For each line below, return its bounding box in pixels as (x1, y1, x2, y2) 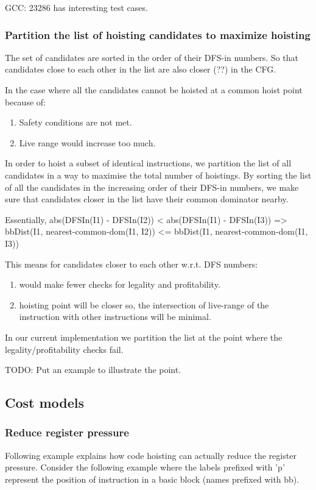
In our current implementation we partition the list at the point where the (5, 330, 283, 343)
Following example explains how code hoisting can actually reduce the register (5, 449, 297, 461)
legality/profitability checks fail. (5, 343, 124, 355)
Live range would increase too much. (19, 136, 156, 149)
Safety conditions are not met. (19, 116, 132, 129)
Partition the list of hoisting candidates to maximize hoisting (5, 27, 311, 42)
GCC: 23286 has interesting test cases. (5, 1, 148, 13)
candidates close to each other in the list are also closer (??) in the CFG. (5, 63, 276, 76)
